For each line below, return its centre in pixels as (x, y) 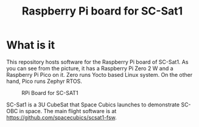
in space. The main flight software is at (68, 111)
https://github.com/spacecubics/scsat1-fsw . (61, 117)
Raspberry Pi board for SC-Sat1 (102, 11)
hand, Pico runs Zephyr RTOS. (44, 81)
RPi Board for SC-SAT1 (50, 93)
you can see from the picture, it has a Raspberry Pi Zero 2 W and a (90, 68)
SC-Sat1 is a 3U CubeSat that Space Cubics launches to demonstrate (93, 105)
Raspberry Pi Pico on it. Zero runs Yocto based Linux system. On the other (100, 74)
